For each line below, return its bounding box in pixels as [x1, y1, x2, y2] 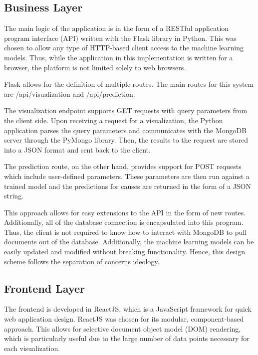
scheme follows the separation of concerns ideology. [4, 256, 160, 266]
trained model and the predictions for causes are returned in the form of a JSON [4, 180, 251, 191]
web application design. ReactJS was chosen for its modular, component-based [4, 314, 244, 324]
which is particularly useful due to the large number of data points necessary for [4, 333, 250, 344]
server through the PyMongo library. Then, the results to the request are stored [4, 135, 249, 145]
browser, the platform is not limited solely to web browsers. [4, 62, 186, 72]
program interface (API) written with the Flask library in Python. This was [4, 32, 237, 43]
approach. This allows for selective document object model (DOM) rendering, [4, 323, 241, 334]
